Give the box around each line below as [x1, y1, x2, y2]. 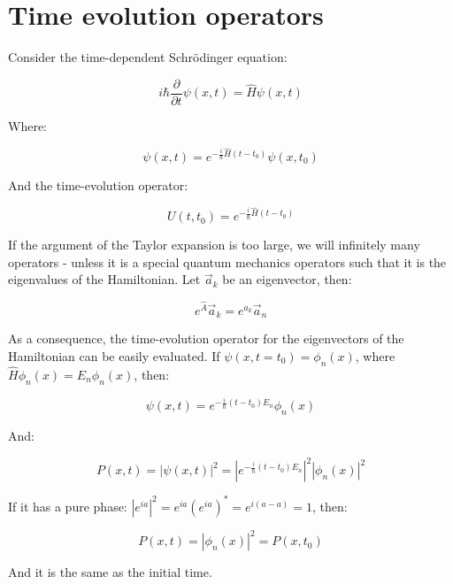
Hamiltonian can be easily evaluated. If [8, 346, 220, 365]
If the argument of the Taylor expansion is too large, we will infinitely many [8, 235, 420, 254]
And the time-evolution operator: [8, 176, 188, 195]
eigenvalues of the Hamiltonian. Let [8, 270, 201, 288]
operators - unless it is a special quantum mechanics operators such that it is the [8, 252, 447, 271]
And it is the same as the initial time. [8, 563, 212, 581]
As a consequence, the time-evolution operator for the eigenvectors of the [8, 329, 404, 348]
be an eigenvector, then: [222, 270, 352, 288]
